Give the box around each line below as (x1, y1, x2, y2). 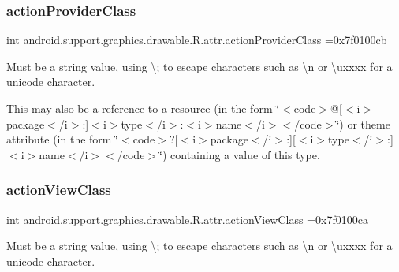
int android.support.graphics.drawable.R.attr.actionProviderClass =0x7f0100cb (6, 32, 387, 48)
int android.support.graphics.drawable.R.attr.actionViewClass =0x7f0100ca (6, 211, 368, 227)
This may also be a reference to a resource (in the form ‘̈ (6, 100, 280, 116)
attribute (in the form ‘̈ (6, 131, 119, 147)
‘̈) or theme (336, 115, 390, 132)
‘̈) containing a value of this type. (159, 146, 320, 162)
